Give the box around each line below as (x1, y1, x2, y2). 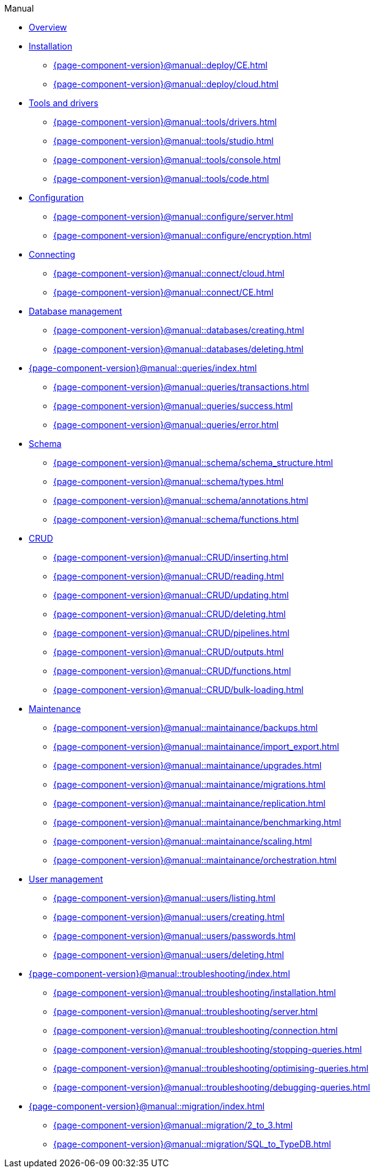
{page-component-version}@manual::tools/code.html (53, 173, 269, 184)
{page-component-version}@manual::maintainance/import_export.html (53, 741, 340, 752)
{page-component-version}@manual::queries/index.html (29, 363, 257, 373)
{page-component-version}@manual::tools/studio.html (53, 136, 274, 146)
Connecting (29, 249, 76, 260)
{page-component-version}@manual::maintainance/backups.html (53, 722, 318, 733)
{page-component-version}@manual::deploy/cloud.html (53, 79, 279, 89)
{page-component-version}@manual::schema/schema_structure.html (53, 457, 333, 468)
